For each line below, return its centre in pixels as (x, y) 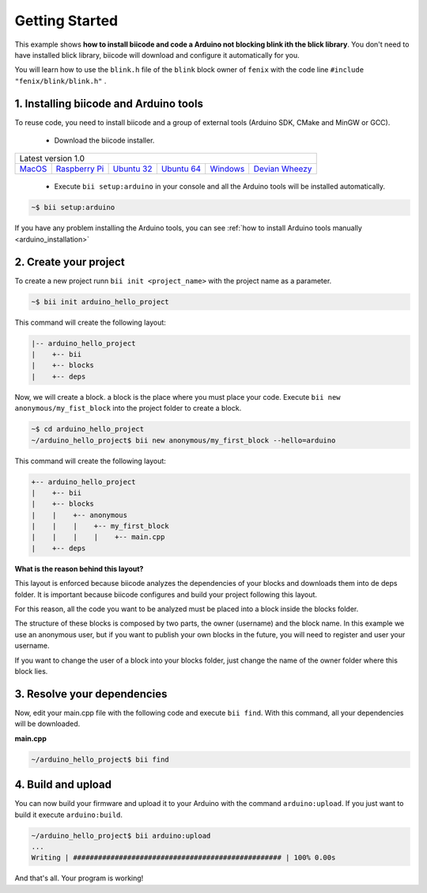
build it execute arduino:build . (68, 815)
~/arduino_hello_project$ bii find (100, 759)
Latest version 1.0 (52, 158)
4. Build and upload (63, 785)
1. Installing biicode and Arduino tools (109, 103)
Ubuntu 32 (132, 169)
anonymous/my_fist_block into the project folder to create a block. (128, 408)
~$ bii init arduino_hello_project (100, 302)
